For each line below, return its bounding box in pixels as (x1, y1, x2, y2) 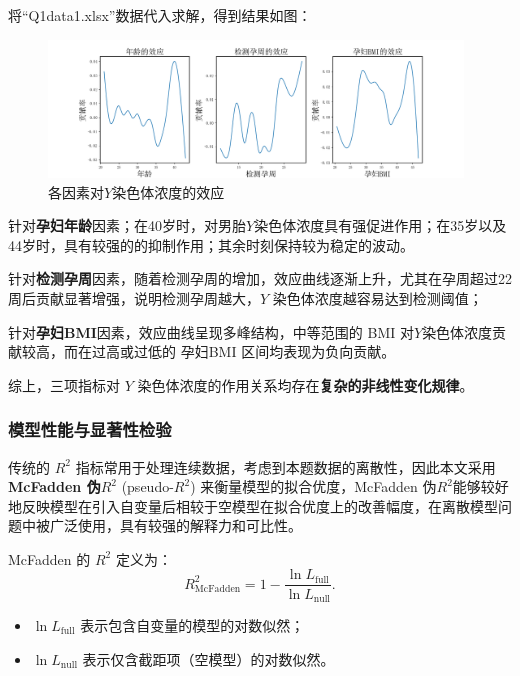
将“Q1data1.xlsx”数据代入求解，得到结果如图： (8, 5, 312, 25)
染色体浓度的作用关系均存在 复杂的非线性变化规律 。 (137, 374, 474, 395)
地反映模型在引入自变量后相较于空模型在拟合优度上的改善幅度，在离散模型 (8, 495, 498, 516)
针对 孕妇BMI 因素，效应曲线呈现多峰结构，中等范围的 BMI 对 (8, 321, 414, 342)
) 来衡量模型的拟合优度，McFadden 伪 (190, 476, 437, 497)
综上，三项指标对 (8, 374, 120, 395)
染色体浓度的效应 (112, 181, 225, 202)
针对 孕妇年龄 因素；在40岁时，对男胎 (8, 215, 246, 236)
